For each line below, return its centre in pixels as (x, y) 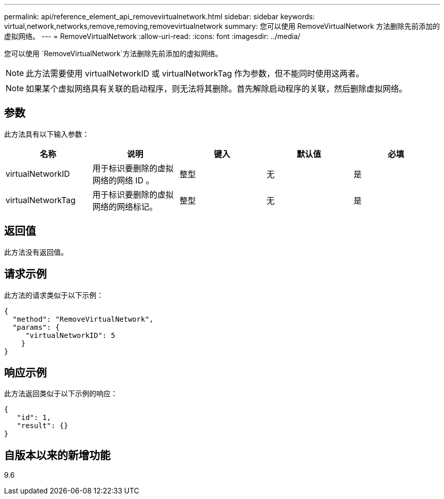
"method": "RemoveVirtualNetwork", (83, 319)
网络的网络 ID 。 (123, 180)
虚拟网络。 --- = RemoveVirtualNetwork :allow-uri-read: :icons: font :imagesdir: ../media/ (152, 36)
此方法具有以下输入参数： (47, 134)
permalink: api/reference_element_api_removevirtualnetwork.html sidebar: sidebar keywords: (159, 16)
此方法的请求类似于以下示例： (54, 295)
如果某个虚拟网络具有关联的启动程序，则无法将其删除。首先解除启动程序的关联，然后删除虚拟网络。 (217, 89)
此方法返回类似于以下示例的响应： (61, 394)
